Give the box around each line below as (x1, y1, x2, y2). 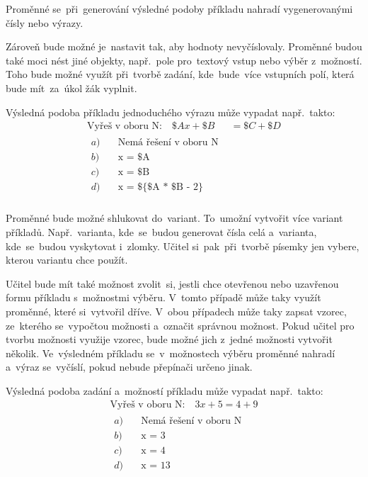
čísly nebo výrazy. (6, 15, 84, 30)
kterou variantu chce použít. (6, 252, 128, 267)
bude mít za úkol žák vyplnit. (6, 80, 137, 95)
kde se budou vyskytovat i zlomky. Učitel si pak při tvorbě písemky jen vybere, (6, 238, 360, 253)
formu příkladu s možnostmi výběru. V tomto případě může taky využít (6, 290, 321, 305)
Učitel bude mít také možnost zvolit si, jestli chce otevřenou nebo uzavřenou (6, 276, 339, 291)
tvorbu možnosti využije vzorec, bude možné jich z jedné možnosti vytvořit (6, 332, 333, 347)
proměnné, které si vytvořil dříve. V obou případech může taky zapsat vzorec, (6, 303, 347, 318)
